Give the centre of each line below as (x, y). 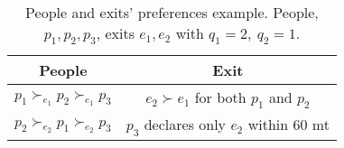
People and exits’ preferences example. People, (172, 12)
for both (220, 97)
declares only (185, 125)
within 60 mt (288, 125)
